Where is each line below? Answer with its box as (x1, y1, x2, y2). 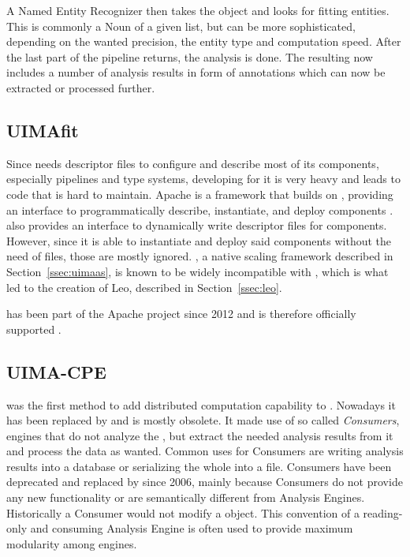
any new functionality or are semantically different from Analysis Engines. (6, 489, 365, 506)
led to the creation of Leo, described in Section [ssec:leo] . (6, 278, 282, 295)
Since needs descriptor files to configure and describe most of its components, (6, 155, 379, 171)
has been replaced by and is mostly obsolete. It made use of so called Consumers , (6, 412, 400, 428)
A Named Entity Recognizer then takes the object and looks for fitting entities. (6, 2, 389, 18)
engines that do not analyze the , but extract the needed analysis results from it (6, 427, 393, 443)
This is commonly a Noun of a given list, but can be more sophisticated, (6, 17, 356, 34)
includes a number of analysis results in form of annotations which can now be (6, 64, 386, 80)
